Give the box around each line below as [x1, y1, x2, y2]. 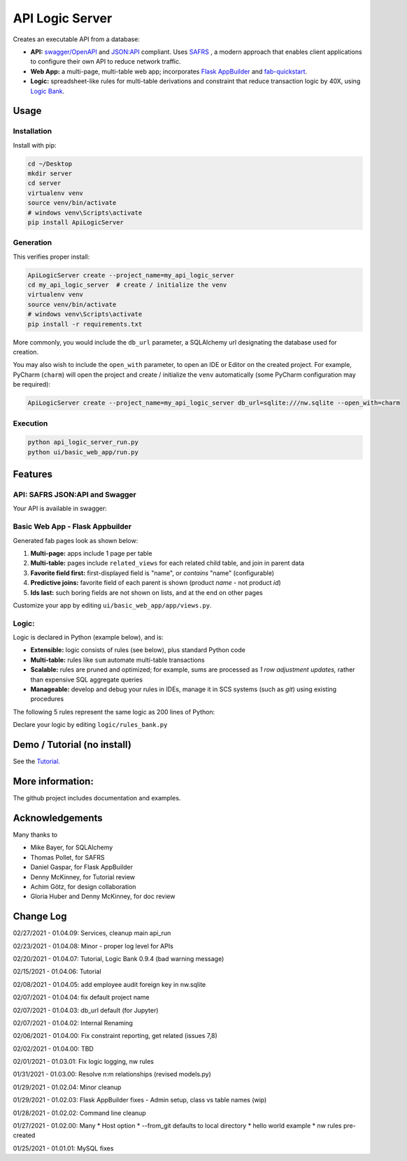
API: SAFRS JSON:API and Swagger [13, 490, 136, 500]
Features [13, 468, 52, 480]
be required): [13, 380, 51, 389]
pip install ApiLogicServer [27, 218, 124, 226]
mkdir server [27, 170, 73, 178]
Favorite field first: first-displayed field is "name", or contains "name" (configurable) [30, 568, 275, 577]
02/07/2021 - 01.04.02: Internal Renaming [13, 1018, 133, 1027]
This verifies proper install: [13, 252, 90, 261]
